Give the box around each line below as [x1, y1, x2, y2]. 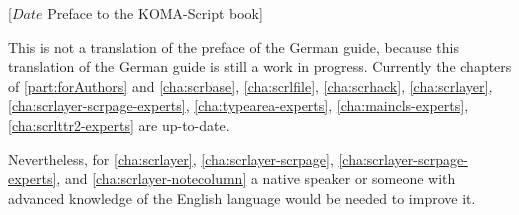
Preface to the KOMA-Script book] [47, 3, 263, 23]
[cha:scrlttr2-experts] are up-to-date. [8, 114, 230, 135]
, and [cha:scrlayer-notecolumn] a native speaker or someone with [56, 168, 456, 189]
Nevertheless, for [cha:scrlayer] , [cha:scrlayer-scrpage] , [8, 148, 334, 169]
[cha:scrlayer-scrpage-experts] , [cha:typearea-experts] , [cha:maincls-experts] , [8, 95, 469, 116]
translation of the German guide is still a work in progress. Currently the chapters [8, 56, 512, 77]
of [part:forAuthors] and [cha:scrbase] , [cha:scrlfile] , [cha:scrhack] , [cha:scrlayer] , [8, 75, 493, 96]
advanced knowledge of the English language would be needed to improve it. [8, 187, 476, 208]
